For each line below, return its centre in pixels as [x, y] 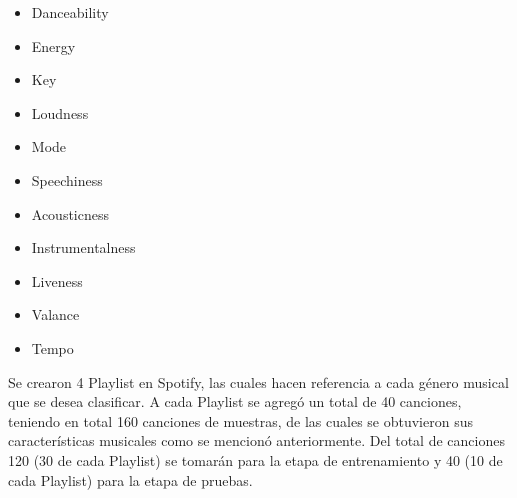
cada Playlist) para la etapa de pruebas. [130, 479]
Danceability [70, 12]
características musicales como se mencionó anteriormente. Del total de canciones [256, 440]
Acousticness [70, 213]
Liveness [57, 280]
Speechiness [67, 179]
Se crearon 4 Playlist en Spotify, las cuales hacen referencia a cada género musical [258, 381]
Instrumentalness [83, 247]
